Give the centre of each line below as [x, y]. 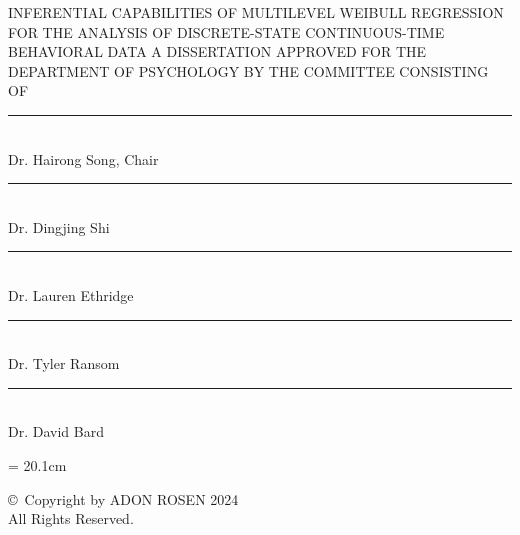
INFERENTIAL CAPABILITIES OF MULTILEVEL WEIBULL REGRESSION [256, 12]
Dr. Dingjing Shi [59, 226]
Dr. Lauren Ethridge [71, 294]
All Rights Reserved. [71, 518]
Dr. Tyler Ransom [64, 363]
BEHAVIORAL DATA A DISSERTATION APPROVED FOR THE [217, 51]
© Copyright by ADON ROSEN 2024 [123, 498]
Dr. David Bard [56, 431]
